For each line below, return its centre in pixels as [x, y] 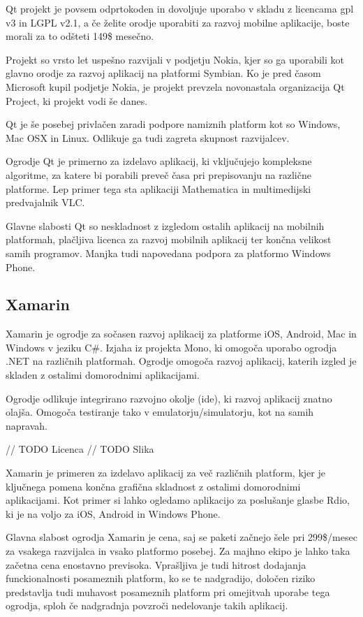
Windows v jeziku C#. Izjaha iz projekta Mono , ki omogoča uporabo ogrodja [171, 347]
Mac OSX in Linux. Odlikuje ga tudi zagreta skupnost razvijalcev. [148, 137]
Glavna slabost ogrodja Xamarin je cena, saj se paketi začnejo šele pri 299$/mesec [181, 537]
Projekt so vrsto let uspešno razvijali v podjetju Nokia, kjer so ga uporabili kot [175, 59]
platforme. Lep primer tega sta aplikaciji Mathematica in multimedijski [158, 188]
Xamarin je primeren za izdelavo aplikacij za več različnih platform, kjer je [165, 473]
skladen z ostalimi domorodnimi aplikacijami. [103, 375]
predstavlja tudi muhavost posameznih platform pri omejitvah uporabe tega [168, 591]
